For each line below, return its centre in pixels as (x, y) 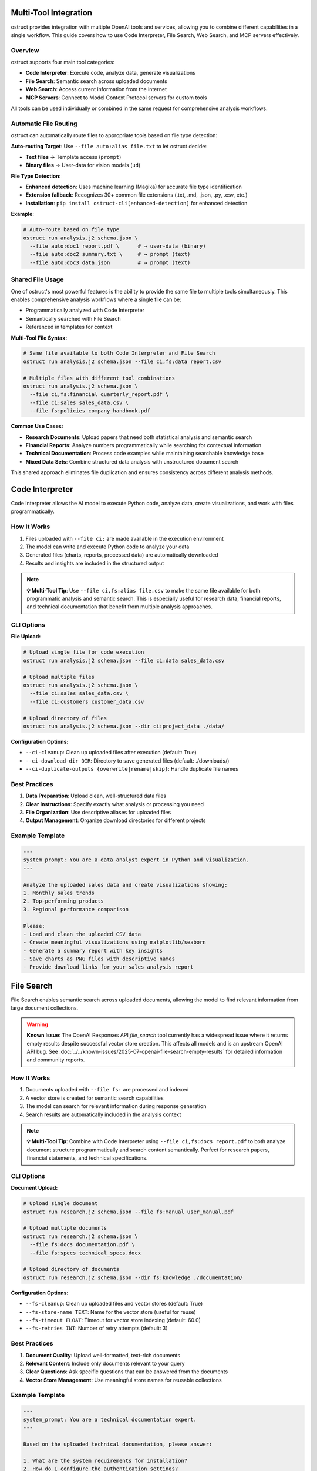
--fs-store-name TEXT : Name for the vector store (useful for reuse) (111, 1312)
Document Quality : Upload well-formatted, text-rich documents (103, 1355)
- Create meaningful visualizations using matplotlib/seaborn (114, 942)
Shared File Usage (37, 279)
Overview (25, 50)
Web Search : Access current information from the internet (96, 89)
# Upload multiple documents (65, 1228)
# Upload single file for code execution (84, 652)
